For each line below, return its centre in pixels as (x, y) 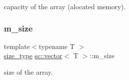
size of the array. (29, 72)
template (17, 46)
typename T (57, 46)
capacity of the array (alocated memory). (65, 6)
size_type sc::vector (33, 56)
